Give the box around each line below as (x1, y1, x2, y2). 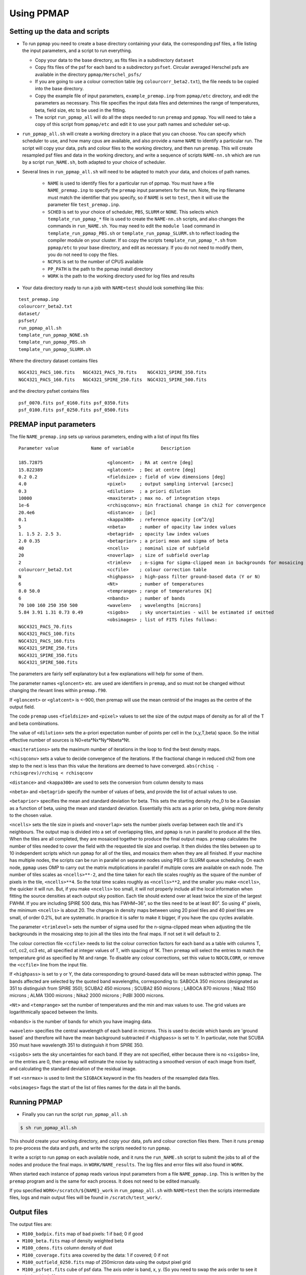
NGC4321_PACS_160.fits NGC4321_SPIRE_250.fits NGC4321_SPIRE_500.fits (18, 376, 207, 382)
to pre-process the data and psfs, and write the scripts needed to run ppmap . (9, 1145, 171, 1151)
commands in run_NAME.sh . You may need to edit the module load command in (47, 223, 220, 229)
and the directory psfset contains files (9, 388, 89, 394)
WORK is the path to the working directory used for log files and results (47, 273, 195, 279)
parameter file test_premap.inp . (47, 201, 120, 208)
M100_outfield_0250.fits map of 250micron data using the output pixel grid (22, 1259, 191, 1265)
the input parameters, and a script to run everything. (22, 47, 132, 54)
